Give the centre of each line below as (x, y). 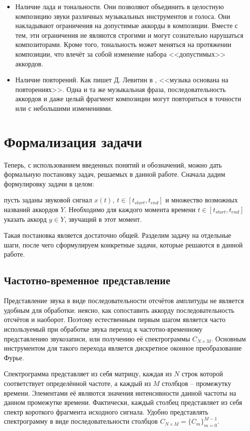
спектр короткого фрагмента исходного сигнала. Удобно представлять (106, 411)
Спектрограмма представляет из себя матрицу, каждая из (88, 374)
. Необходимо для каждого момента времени (130, 209)
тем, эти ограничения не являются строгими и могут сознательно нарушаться (129, 35)
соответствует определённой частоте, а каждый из (77, 383)
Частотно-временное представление (87, 280)
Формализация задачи (73, 141)
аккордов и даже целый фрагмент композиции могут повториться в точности (128, 99)
